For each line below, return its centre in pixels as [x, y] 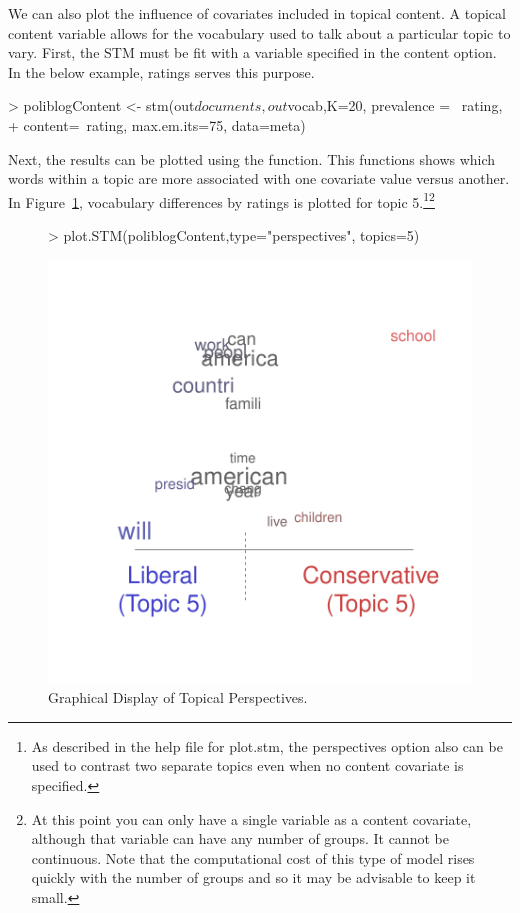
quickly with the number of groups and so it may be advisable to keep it [253, 877]
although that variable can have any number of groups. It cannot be [240, 838]
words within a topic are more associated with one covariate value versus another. [259, 178]
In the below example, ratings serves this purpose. [161, 71]
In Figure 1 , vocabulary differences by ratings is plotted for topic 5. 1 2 [221, 200]
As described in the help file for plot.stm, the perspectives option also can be [267, 745]
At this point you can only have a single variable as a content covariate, [251, 818]
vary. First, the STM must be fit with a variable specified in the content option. [252, 52]
